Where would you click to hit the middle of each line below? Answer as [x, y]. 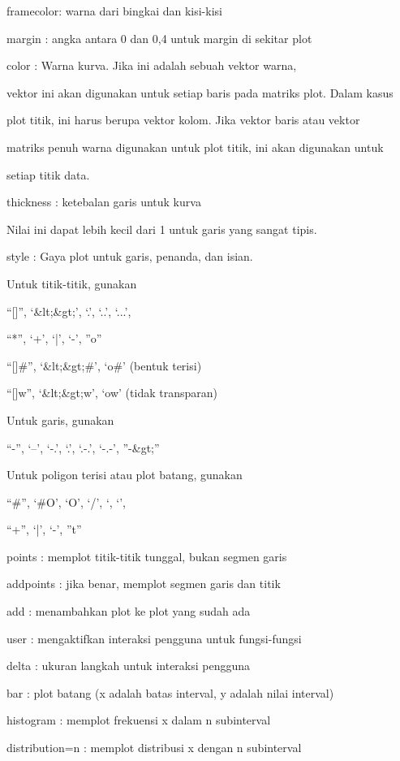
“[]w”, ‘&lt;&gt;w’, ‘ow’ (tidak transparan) [112, 393]
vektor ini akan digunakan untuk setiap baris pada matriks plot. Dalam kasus [200, 92]
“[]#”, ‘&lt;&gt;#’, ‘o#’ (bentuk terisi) [104, 365]
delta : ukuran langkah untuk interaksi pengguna [129, 666]
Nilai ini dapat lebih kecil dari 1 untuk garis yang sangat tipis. [162, 229]
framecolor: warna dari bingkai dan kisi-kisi [114, 11]
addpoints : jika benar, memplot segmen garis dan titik [144, 584]
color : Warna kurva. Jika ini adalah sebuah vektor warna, [152, 65]
